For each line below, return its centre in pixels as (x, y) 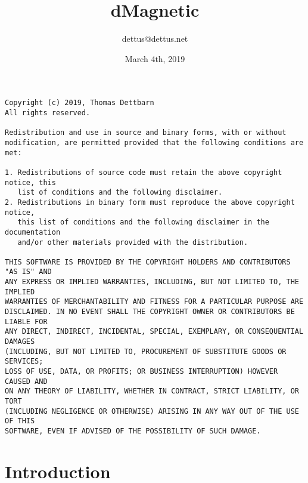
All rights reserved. (48, 113)
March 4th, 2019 (155, 58)
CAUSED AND (26, 381)
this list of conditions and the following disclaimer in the (143, 222)
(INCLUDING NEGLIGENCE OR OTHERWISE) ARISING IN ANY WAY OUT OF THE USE (152, 411)
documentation (33, 232)
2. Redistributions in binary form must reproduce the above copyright (150, 202)
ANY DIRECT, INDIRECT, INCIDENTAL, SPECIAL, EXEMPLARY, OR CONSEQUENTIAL (154, 332)
